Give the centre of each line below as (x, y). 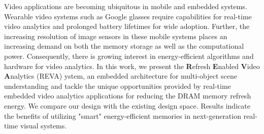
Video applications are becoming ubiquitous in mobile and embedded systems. (126, 6)
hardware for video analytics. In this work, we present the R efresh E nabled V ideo (132, 66)
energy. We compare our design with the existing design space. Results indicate (127, 105)
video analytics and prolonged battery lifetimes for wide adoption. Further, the (127, 26)
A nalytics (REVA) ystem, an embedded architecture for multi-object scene (121, 76)
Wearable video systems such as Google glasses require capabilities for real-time (128, 16)
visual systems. (43, 126)
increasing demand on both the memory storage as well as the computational (124, 46)
